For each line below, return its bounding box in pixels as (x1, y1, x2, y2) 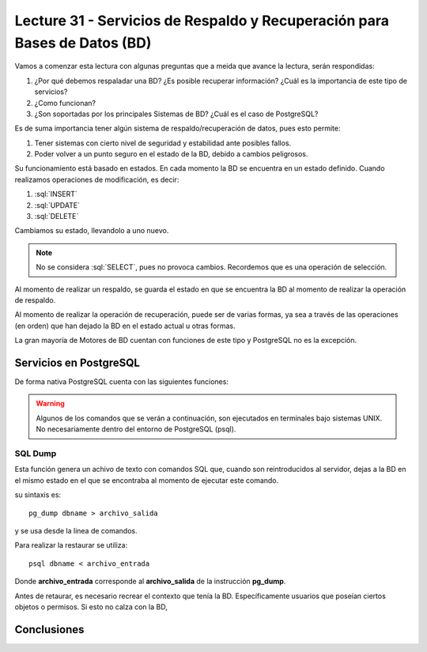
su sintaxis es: (14, 490, 62, 499)
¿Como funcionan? (34, 98, 96, 107)
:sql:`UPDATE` (34, 200, 81, 209)
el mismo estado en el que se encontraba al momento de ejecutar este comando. (14, 475, 279, 485)
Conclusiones (14, 623, 85, 636)
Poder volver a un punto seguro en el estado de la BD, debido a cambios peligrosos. (34, 149, 308, 159)
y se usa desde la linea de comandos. (14, 526, 138, 535)
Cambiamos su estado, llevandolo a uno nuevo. (14, 226, 169, 236)
